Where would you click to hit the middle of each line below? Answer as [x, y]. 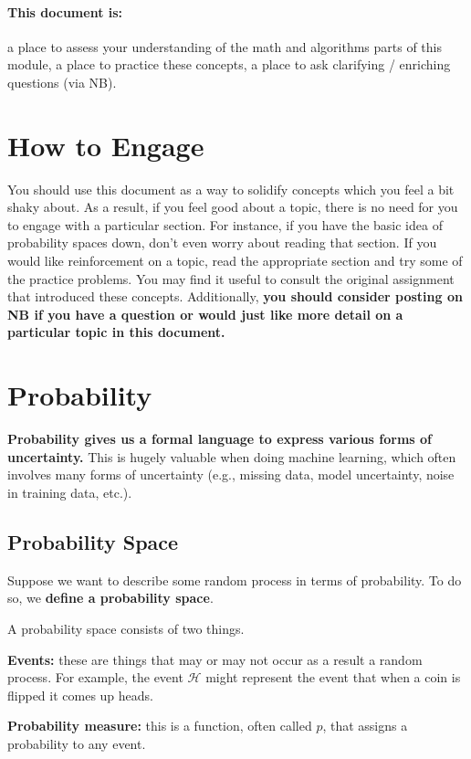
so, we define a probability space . [110, 598]
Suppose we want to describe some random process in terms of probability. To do [235, 580]
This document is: [65, 11]
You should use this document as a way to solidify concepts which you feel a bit [231, 189]
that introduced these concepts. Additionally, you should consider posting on [235, 296]
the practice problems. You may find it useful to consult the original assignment [231, 278]
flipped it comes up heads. [80, 695]
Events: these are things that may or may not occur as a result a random [215, 659]
